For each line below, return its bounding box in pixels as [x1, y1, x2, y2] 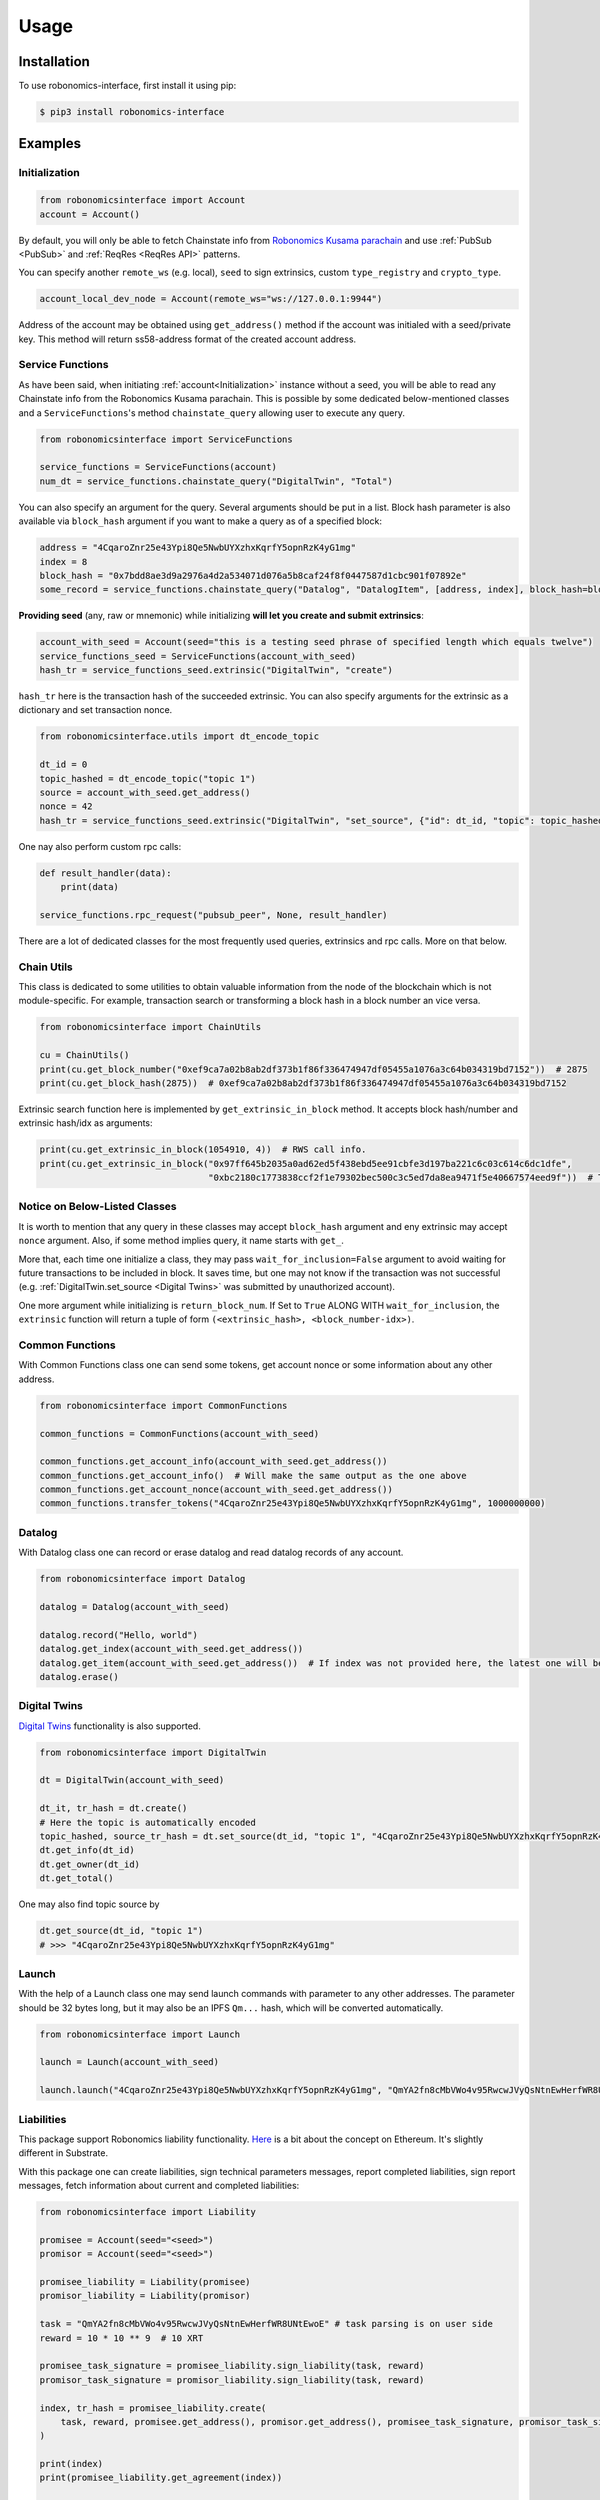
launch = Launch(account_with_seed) [39, 2056, 220, 2068]
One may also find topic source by [18, 1898, 160, 1910]
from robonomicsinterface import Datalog [39, 1573, 246, 1585]
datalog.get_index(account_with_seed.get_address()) [39, 1643, 304, 1655]
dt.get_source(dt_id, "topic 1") [39, 1925, 204, 1937]
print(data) [60, 881, 120, 893]
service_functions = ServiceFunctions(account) [39, 461, 277, 473]
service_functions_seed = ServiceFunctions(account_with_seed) [39, 650, 357, 662]
